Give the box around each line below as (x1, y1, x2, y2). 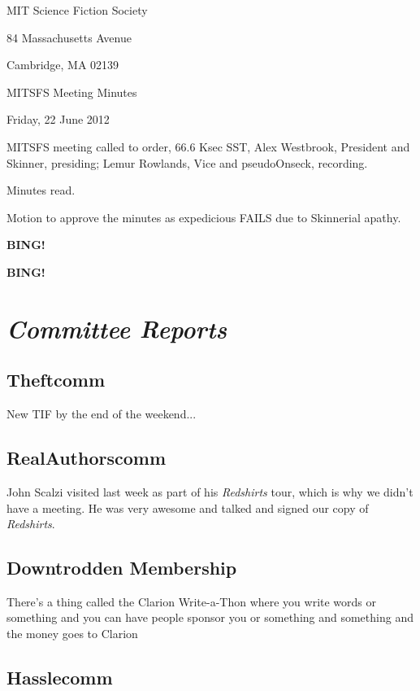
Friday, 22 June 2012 (6, 111, 110, 128)
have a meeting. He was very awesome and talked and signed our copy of (6, 499, 369, 516)
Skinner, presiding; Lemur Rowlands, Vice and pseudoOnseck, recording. (6, 154, 368, 171)
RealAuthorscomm (6, 445, 167, 470)
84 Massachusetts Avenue (6, 28, 132, 46)
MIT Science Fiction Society (6, 2, 148, 18)
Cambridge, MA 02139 (6, 56, 119, 73)
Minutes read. (6, 181, 76, 199)
